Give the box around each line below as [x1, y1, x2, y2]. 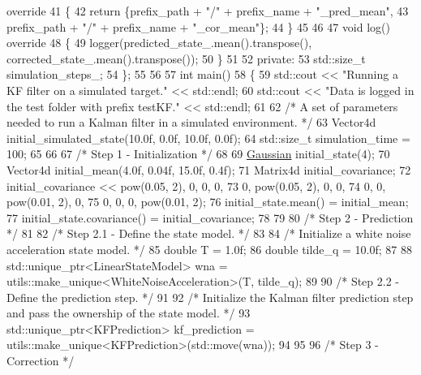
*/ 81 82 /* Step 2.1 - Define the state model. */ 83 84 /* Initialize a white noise [6, 225, 411, 242]
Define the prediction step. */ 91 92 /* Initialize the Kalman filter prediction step [6, 288, 414, 305]
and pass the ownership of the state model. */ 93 [6, 304, 251, 321]
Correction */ [6, 352, 75, 369]
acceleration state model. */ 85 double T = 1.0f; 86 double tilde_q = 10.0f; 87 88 [6, 240, 412, 257]
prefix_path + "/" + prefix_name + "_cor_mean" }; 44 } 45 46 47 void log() [6, 18, 391, 35]
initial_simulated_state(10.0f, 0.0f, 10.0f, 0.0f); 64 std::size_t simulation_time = [6, 129, 410, 146]
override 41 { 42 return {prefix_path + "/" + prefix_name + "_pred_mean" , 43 [6, 2, 409, 19]
